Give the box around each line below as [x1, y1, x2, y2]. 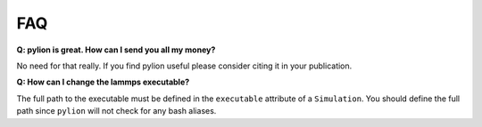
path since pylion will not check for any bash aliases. [16, 106, 217, 116]
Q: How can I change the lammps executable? [16, 76, 190, 88]
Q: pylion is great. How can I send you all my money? [16, 44, 216, 55]
